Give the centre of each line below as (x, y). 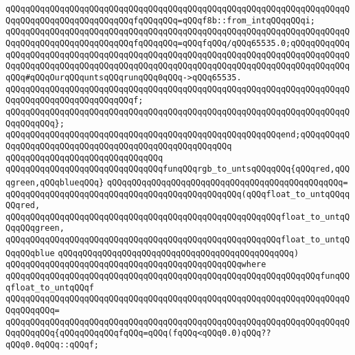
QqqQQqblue (30, 253)
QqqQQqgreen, (35, 228)
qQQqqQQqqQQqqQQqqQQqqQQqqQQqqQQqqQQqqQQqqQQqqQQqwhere (136, 265)
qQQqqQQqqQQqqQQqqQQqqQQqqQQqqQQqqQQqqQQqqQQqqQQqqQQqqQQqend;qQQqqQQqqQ (178, 135)
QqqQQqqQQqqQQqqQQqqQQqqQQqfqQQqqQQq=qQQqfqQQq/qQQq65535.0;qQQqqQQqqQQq (178, 43)
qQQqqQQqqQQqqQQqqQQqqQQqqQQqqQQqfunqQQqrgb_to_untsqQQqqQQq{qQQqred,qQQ (178, 169)
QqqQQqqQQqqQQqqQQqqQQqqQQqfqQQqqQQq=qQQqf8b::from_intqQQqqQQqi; (161, 20)
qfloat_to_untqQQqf (50, 287)
